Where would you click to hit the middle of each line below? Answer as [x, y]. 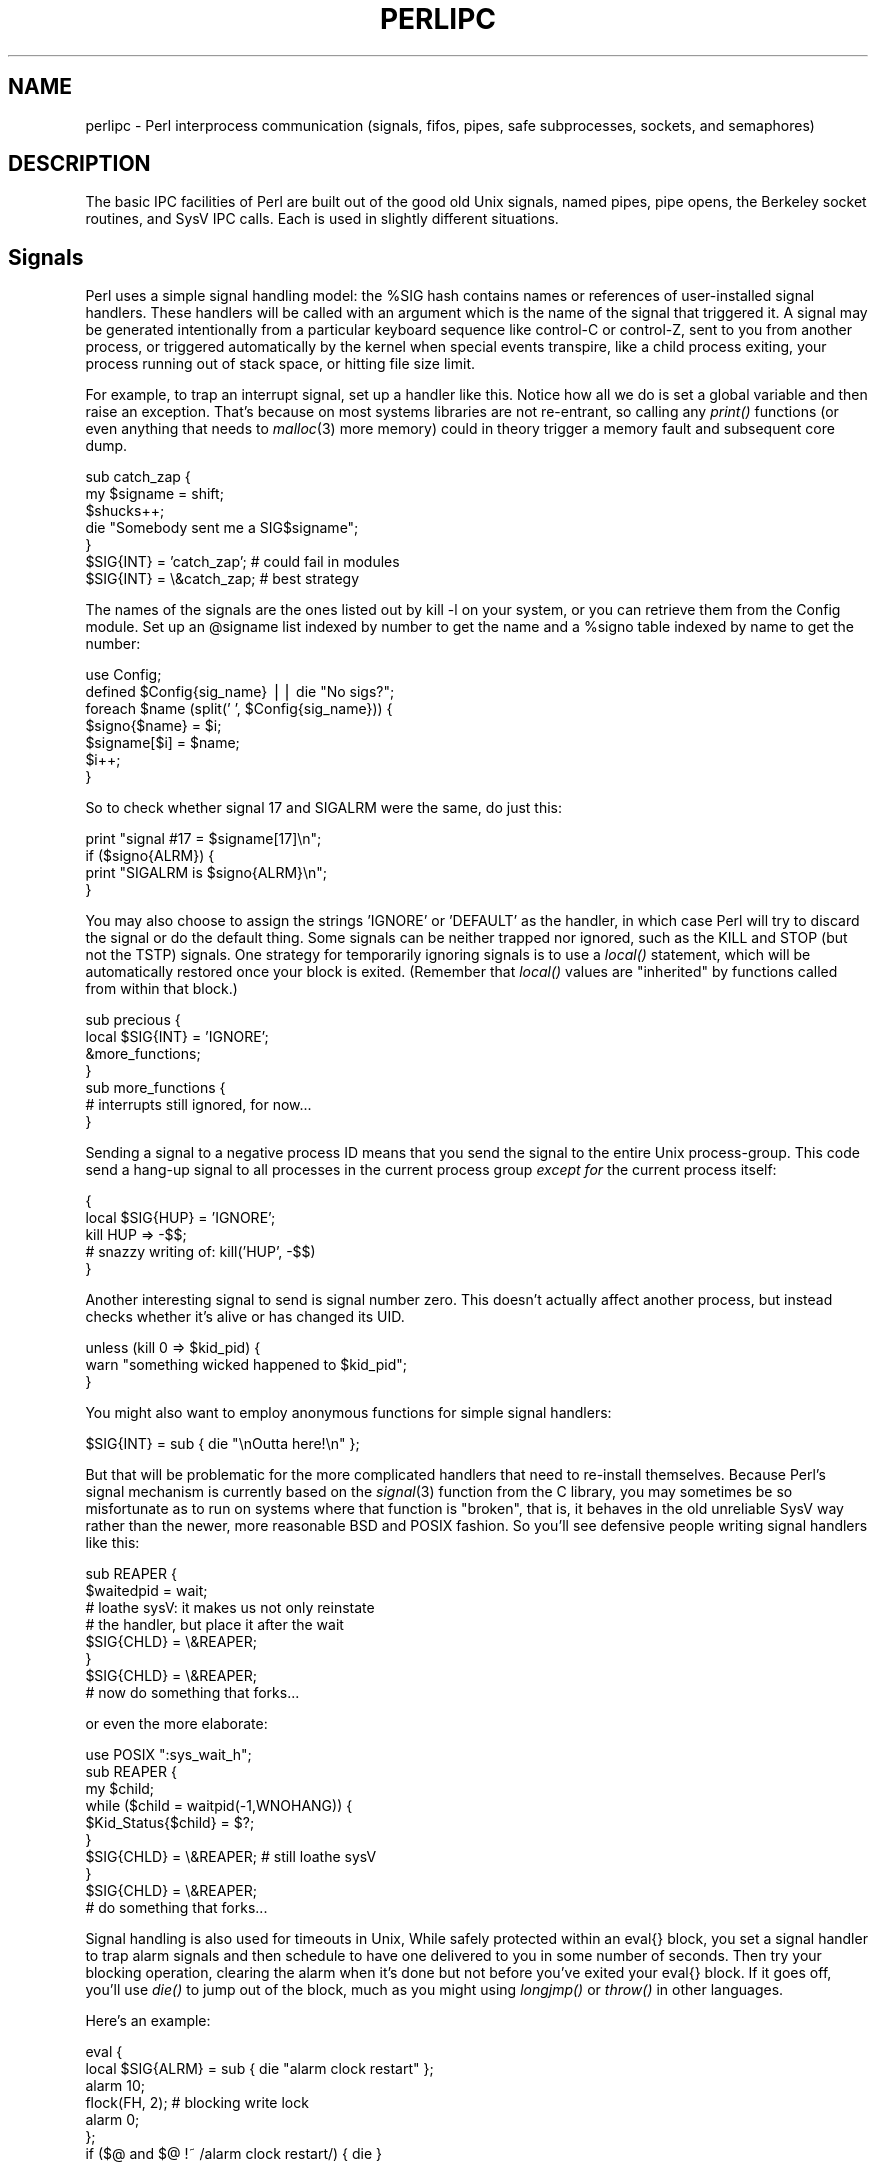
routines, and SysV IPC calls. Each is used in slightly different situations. [322, 219]
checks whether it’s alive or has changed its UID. [245, 1317]
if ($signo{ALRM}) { [150, 856]
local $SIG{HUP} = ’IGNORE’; [180, 1218]
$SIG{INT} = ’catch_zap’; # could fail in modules [242, 562]
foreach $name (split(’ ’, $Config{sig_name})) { [239, 709]
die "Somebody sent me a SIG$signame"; [222, 528]
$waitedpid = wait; [146, 1591]
